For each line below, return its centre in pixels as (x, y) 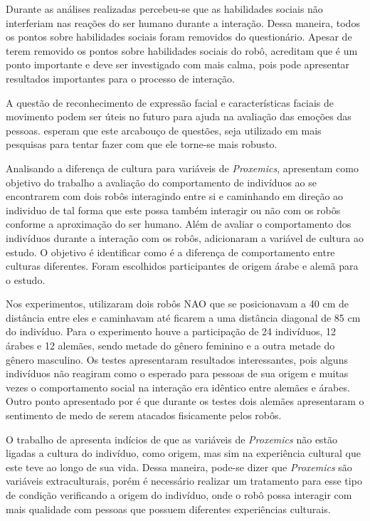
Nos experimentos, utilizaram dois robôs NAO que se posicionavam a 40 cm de (177, 304)
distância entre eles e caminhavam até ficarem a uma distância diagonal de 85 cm (183, 317)
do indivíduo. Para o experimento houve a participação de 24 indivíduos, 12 (171, 331)
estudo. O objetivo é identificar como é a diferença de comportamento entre (170, 252)
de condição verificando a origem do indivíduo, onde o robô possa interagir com (179, 495)
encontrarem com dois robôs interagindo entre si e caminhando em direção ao (175, 196)
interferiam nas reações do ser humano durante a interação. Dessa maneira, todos (183, 22)
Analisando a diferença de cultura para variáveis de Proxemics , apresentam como (182, 168)
